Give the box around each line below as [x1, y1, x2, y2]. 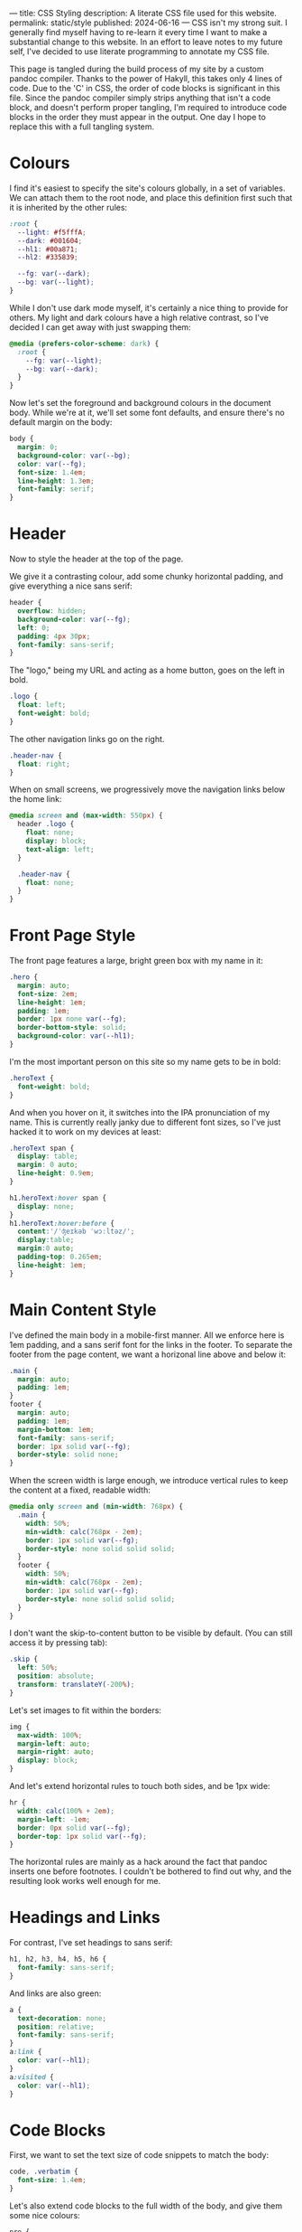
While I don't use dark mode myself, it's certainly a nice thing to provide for [9, 302, 288, 313]
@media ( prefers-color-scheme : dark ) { [9, 339, 160, 348]
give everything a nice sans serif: [9, 580, 133, 591]
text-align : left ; [25, 844, 95, 853]
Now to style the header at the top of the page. [9, 553, 184, 564]
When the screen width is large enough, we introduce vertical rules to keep [9, 1475, 288, 1486]
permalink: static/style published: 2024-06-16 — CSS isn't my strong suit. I [9, 17, 288, 28]
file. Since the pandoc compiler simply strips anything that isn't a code [9, 92, 271, 103]
